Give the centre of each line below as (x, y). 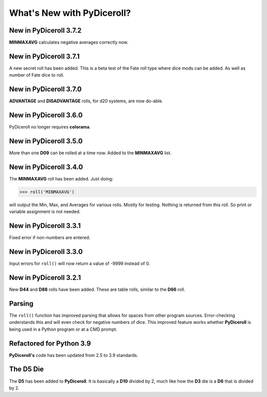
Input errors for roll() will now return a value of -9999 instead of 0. (80, 264)
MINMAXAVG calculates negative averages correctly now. (69, 43)
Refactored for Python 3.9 (50, 343)
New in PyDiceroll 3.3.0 (46, 252)
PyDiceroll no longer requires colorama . (50, 127)
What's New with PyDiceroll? (70, 13)
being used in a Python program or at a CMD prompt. (63, 329)
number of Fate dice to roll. (37, 75)
